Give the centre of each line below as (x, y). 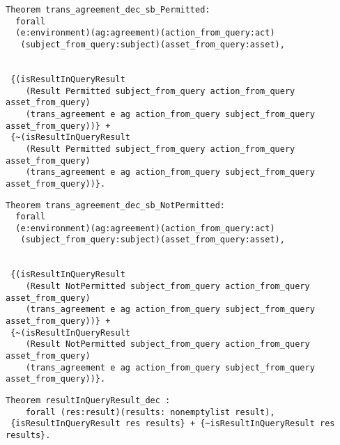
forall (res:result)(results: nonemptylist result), (150, 412)
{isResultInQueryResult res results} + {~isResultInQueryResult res (173, 424)
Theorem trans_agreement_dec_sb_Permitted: (108, 10)
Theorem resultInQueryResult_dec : (88, 400)
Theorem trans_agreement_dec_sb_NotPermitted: (115, 205)
